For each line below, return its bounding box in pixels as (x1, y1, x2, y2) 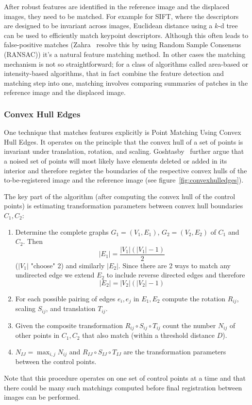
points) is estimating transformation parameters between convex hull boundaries (4, 201, 243, 211)
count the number (163, 320, 216, 330)
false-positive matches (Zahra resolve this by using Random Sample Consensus (4, 39, 241, 50)
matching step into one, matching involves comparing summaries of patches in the (4, 77, 248, 88)
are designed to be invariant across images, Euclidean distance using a (4, 20, 213, 31)
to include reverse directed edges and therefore (106, 270, 245, 280)
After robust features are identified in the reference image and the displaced (4, 1, 230, 11)
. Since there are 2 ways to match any (118, 260, 231, 270)
